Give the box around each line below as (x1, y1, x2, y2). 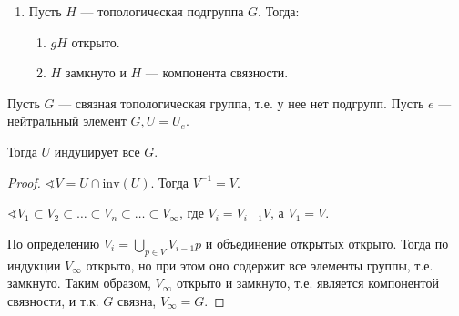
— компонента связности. (145, 63, 289, 82)
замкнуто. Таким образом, (7, 273, 151, 292)
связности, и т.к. (7, 291, 99, 310)
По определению (7, 233, 100, 252)
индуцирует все (54, 141, 140, 160)
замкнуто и (65, 63, 127, 82)
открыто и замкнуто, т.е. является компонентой (176, 273, 439, 292)
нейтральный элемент (7, 111, 127, 130)
